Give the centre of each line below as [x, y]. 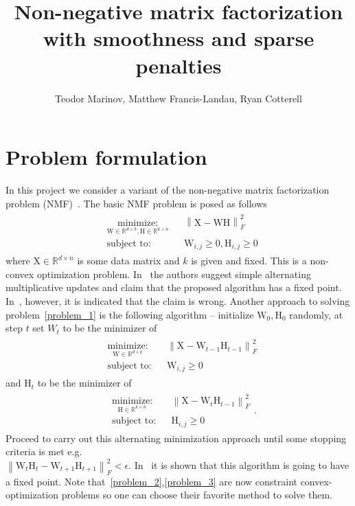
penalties [179, 65]
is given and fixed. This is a [249, 261]
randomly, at [316, 314]
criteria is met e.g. [44, 451]
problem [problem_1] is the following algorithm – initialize [130, 314]
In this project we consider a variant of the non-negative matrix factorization [168, 190]
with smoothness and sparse [179, 38]
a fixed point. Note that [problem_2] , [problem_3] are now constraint [151, 481]
